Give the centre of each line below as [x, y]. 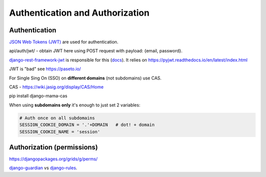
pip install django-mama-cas [38, 96]
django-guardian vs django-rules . [43, 168]
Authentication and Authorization [79, 13]
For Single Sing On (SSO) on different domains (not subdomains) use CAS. [85, 78]
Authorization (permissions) [53, 147]
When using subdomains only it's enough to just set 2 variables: [75, 105]
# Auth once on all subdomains [57, 118]
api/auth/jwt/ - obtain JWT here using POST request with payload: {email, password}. [96, 51]
